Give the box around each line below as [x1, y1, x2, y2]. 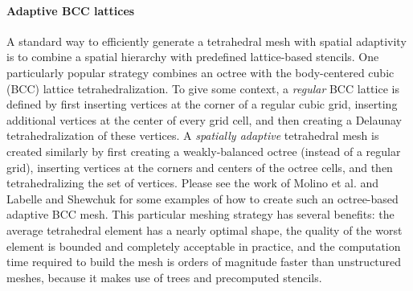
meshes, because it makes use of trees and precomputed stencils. [6, 268, 322, 285]
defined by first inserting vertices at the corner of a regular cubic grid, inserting [6, 96, 398, 113]
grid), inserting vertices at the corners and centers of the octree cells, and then [6, 158, 393, 175]
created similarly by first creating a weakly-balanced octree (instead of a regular [6, 142, 401, 159]
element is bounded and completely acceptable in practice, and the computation [6, 237, 401, 254]
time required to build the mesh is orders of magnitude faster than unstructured [6, 253, 402, 270]
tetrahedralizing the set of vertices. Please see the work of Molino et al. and [6, 174, 379, 191]
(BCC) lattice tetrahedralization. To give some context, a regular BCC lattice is [6, 80, 399, 96]
